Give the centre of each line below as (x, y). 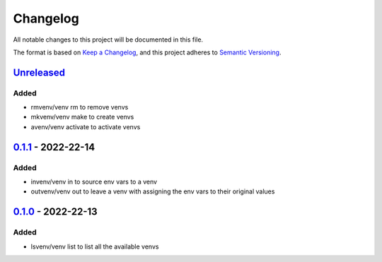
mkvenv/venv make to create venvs (82, 117)
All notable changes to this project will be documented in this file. (108, 40)
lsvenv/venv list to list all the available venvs (95, 246)
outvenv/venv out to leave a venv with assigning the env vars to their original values (153, 191)
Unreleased (39, 72)
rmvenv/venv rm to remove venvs (80, 107)
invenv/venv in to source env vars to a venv (94, 182)
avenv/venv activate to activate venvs (86, 126)
